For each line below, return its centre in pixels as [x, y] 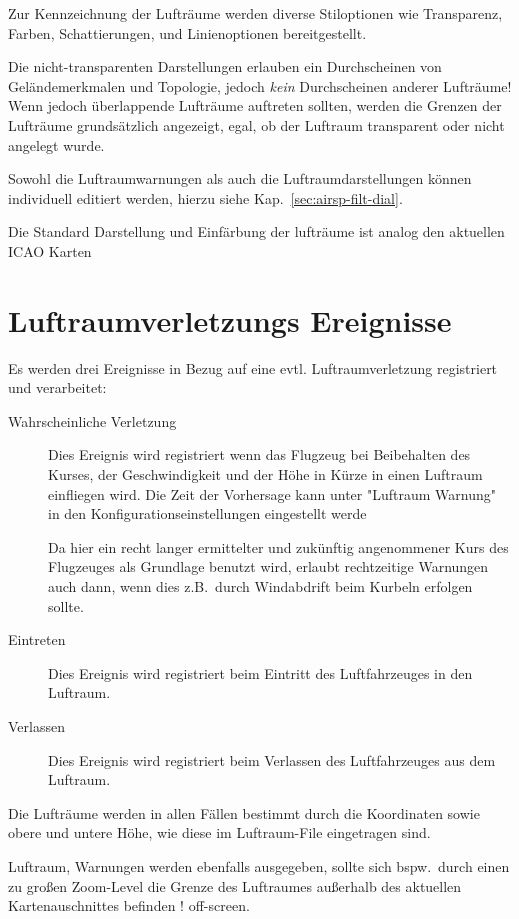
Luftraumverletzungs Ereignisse [230, 319]
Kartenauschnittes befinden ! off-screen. [129, 905]
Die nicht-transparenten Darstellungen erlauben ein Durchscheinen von [225, 66]
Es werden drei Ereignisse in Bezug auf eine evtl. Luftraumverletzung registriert [253, 367]
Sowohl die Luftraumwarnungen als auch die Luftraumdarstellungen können [240, 178]
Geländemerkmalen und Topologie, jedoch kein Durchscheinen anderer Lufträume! [260, 85]
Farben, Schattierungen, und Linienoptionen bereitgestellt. [187, 32]
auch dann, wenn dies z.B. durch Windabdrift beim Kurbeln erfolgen [260, 586]
